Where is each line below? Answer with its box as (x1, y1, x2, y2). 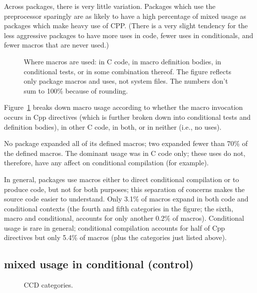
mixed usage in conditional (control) (4, 256, 194, 272)
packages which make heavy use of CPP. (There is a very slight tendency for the (4, 20, 248, 31)
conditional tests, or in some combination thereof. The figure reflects (24, 66, 231, 76)
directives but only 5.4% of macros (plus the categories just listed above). (4, 232, 227, 243)
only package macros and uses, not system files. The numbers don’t (24, 76, 228, 86)
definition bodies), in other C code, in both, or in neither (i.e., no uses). (4, 121, 222, 132)
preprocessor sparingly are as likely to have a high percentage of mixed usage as (4, 10, 247, 21)
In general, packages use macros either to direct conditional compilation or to (4, 174, 239, 184)
